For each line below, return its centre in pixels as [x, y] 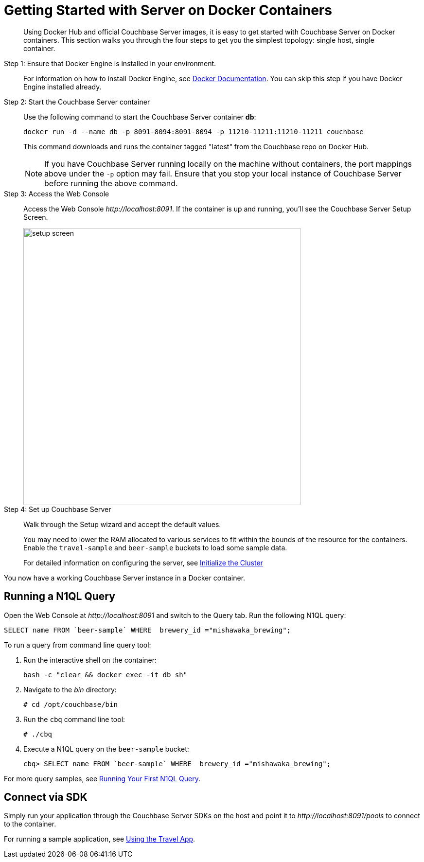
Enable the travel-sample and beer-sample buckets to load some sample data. [155, 547]
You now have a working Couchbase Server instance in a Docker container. [125, 578]
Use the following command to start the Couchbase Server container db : [140, 117]
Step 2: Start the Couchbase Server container [77, 102]
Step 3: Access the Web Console [57, 194]
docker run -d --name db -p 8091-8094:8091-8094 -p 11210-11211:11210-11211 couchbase [194, 132]
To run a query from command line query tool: [78, 645]
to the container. [30, 824]
